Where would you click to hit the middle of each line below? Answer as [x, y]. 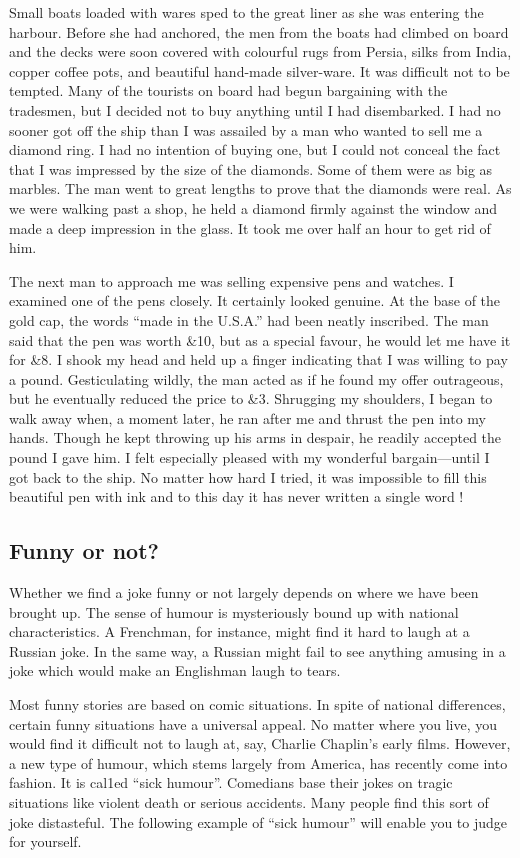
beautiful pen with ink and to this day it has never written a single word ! [236, 496]
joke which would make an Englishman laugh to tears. [175, 670]
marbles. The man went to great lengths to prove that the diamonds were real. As [260, 188]
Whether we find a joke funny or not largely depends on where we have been [244, 592]
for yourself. [45, 841]
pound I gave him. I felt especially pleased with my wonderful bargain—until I [249, 457]
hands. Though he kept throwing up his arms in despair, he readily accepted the [255, 437]
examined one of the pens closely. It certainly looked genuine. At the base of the [255, 300]
